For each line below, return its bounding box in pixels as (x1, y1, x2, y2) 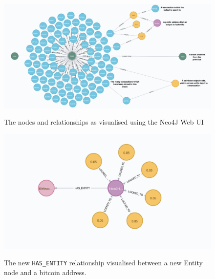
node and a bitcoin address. (4, 267, 86, 278)
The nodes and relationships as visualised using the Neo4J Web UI (4, 117, 204, 127)
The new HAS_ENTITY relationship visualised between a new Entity (4, 258, 203, 268)
